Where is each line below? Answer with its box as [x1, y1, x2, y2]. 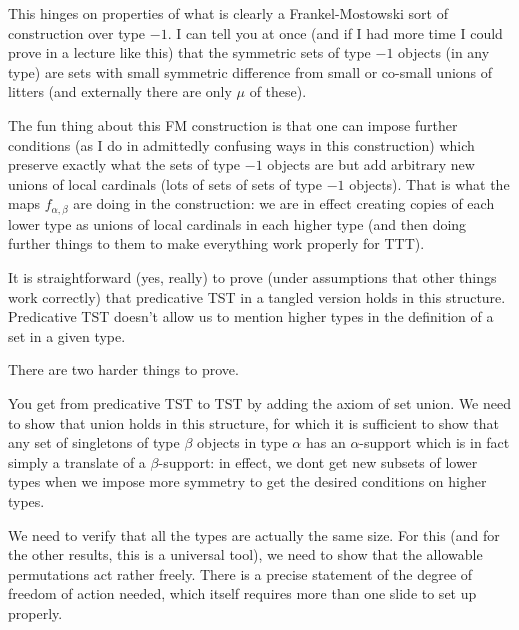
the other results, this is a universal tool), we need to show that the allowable [8, 544, 483, 565]
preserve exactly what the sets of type [8, 154, 241, 175]
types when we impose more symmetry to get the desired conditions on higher [8, 471, 487, 492]
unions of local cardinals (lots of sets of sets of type [8, 173, 323, 194]
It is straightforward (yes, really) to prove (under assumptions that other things [8, 266, 497, 287]
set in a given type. [8, 325, 126, 346]
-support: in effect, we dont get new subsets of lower [158, 451, 478, 472]
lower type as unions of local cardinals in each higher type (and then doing [8, 213, 467, 234]
